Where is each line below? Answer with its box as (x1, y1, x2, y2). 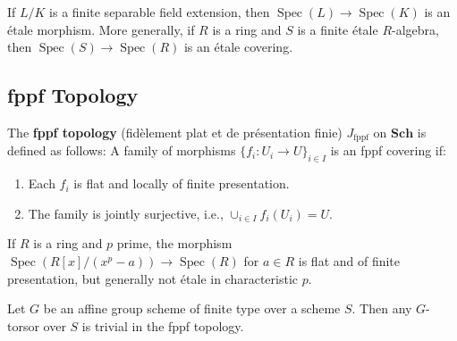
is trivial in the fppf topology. (81, 316, 244, 335)
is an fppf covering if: (330, 141, 446, 160)
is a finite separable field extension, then (49, 3, 270, 21)
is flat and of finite (298, 252, 401, 270)
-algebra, (392, 20, 439, 38)
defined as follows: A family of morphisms (7, 141, 236, 160)
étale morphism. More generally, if (7, 20, 195, 38)
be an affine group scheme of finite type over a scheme (43, 299, 341, 318)
